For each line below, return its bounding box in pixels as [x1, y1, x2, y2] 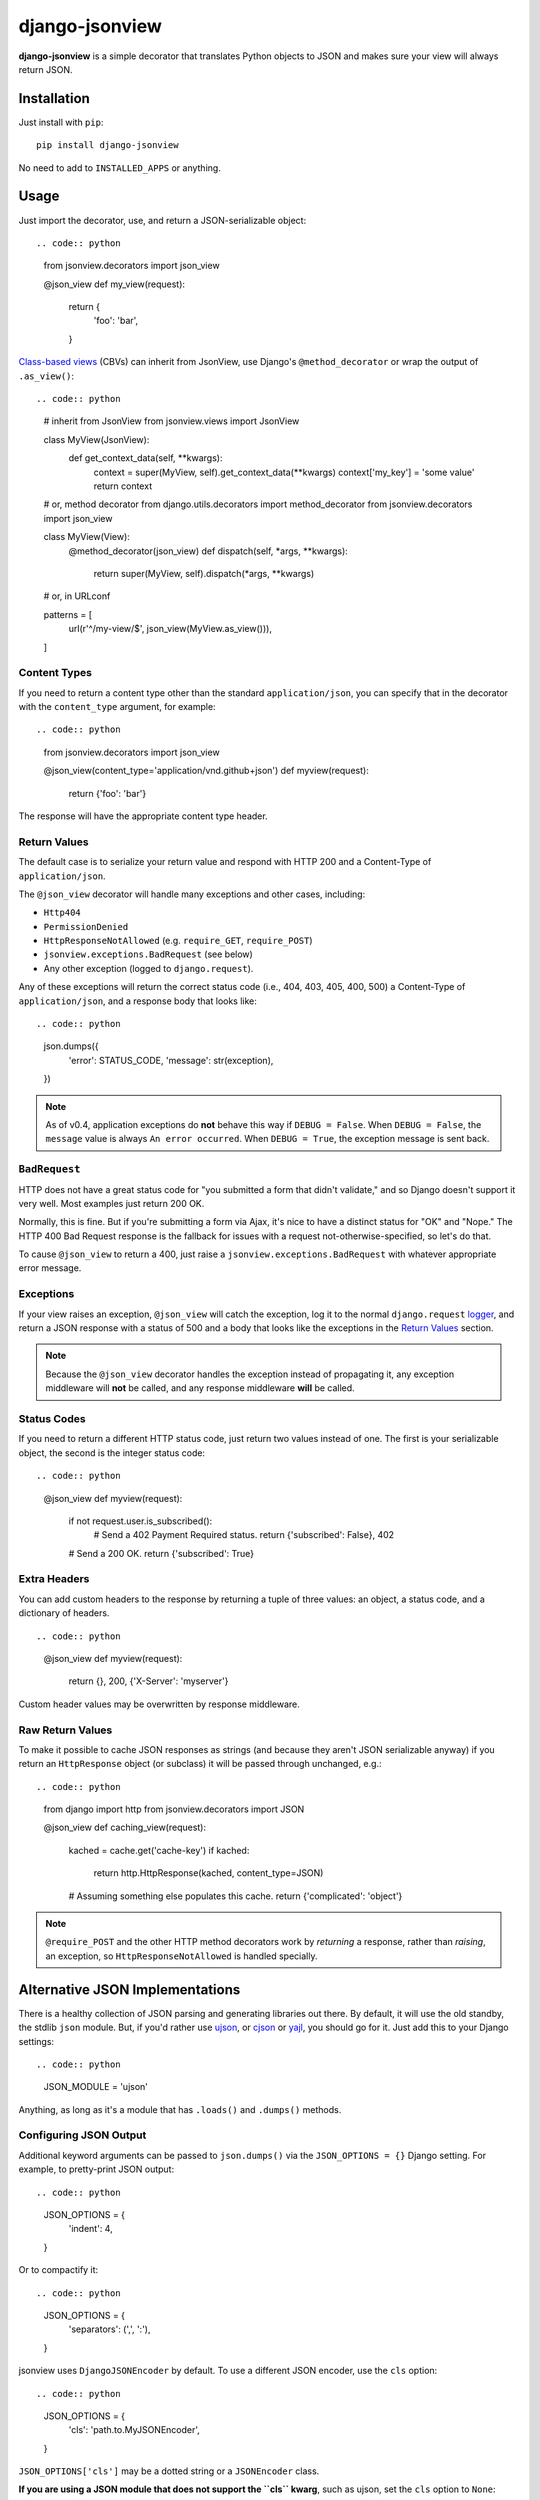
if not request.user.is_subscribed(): [68, 1515, 213, 1527]
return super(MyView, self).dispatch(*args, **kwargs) [93, 567, 315, 579]
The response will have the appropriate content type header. [18, 810, 269, 822]
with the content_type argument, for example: [18, 701, 216, 713]
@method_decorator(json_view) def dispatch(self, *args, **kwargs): [68, 545, 349, 557]
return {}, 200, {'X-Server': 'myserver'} [68, 1675, 229, 1687]
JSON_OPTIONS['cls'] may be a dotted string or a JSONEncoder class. [18, 2465, 320, 2477]
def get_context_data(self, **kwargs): [68, 452, 223, 464]
